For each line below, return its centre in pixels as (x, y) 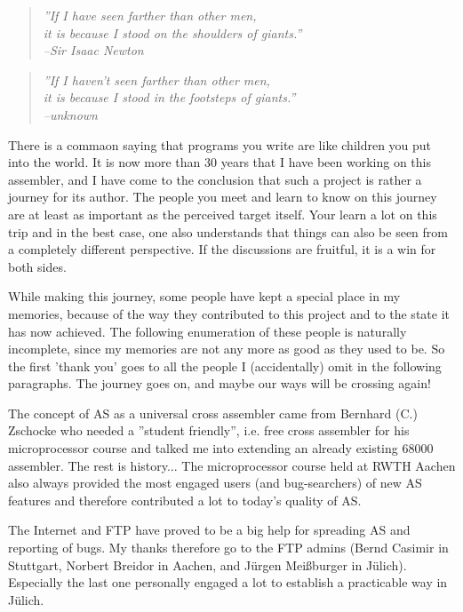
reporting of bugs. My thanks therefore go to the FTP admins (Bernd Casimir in (228, 548)
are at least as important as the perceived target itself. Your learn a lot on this (223, 214)
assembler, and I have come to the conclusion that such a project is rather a (215, 179)
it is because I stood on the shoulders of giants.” (172, 32)
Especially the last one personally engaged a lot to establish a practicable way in (228, 582)
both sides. (37, 266)
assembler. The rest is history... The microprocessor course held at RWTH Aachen (232, 465)
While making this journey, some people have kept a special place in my (204, 296)
